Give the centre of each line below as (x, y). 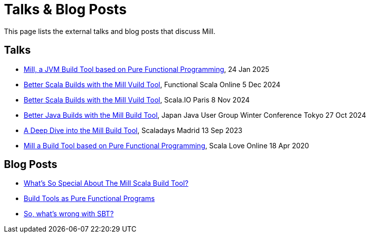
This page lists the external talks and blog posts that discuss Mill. (110, 31)
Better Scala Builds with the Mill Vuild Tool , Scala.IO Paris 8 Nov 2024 (137, 100)
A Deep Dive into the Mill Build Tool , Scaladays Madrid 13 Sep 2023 (133, 130)
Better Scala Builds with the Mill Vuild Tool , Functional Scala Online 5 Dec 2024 (152, 84)
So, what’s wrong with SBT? (69, 214)
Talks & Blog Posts (65, 9)
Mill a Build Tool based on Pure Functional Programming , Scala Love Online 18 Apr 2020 (166, 145)
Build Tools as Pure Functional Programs (89, 199)
